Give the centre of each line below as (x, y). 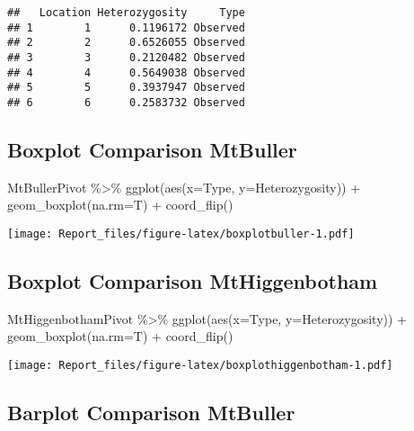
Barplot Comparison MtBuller (151, 413)
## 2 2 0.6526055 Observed (126, 43)
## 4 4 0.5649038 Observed (126, 72)
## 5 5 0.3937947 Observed (126, 88)
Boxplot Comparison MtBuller (152, 149)
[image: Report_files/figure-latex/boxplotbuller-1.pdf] (181, 233)
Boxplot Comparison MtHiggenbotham (193, 281)
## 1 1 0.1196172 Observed (126, 27)
